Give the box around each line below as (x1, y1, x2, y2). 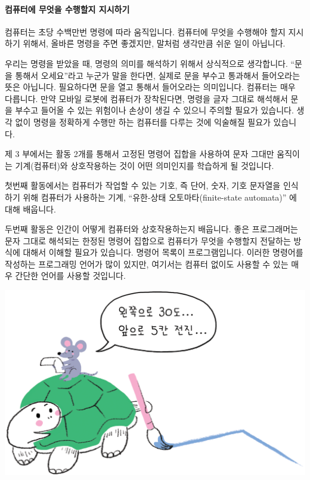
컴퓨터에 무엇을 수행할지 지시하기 (5, 2, 130, 15)
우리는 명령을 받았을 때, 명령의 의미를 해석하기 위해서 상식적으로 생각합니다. (5, 57, 288, 69)
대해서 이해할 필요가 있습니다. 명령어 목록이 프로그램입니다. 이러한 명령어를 (23, 246, 303, 259)
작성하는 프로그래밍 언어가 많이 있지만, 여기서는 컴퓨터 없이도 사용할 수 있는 (5, 257, 289, 270)
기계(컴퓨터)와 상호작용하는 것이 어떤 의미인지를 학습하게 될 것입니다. (15, 159, 274, 171)
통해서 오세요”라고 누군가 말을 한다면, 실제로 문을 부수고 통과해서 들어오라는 (15, 69, 300, 81)
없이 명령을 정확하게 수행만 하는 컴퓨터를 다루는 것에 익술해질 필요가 (15, 115, 271, 128)
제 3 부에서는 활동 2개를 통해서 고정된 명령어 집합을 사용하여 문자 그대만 (5, 147, 274, 160)
